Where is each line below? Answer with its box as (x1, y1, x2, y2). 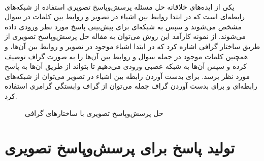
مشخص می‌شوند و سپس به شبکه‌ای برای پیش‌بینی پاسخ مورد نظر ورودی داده (5, 21, 242, 31)
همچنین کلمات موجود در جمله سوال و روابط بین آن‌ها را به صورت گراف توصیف (5, 51, 248, 61)
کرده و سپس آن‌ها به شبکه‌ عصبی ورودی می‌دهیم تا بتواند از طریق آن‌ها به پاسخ (5, 61, 247, 71)
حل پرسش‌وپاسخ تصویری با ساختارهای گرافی (25, 107, 163, 118)
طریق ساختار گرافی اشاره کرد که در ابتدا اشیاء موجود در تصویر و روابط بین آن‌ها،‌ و (5, 41, 260, 51)
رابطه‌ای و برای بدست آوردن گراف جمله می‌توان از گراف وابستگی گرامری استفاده (5, 80, 257, 91)
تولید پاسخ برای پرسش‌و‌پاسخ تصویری (5, 137, 235, 158)
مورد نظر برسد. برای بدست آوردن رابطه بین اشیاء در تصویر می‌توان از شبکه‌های (5, 70, 250, 81)
